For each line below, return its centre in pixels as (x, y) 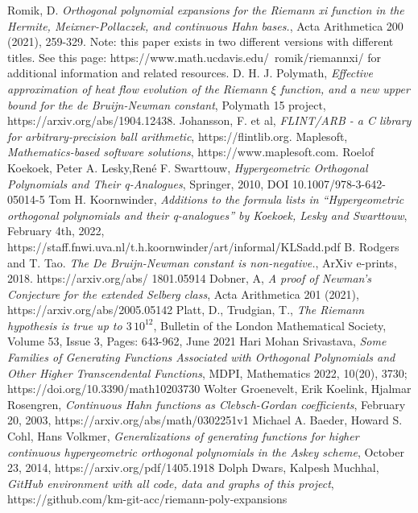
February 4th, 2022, (56, 231)
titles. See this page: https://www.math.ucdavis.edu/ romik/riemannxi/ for (195, 57)
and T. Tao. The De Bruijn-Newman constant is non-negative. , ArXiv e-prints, (202, 262)
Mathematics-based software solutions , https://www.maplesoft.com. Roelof (191, 152)
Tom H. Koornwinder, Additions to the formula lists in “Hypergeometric (226, 199)
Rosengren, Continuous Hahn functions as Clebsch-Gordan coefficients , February (207, 404)
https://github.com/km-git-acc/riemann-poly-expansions (147, 499)
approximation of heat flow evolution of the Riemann (137, 88)
